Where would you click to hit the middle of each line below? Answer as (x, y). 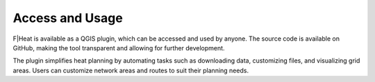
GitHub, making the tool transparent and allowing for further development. (119, 48)
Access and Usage (68, 18)
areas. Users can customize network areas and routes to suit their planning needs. (131, 70)
